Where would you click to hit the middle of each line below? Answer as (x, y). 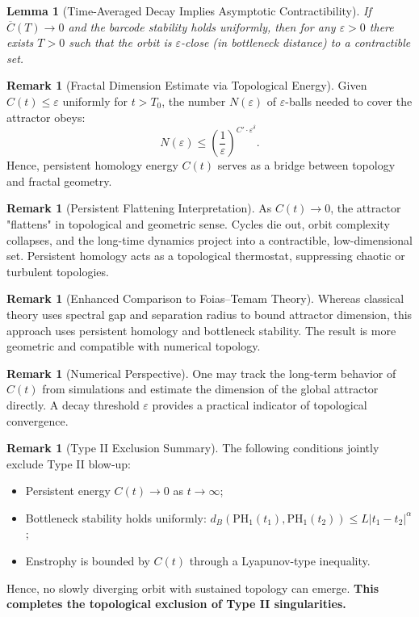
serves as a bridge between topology (306, 165)
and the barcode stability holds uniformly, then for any (202, 26)
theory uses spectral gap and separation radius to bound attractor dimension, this (209, 314)
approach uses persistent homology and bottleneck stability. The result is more (201, 330)
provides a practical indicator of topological (260, 404)
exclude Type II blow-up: (69, 463)
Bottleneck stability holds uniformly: (116, 517)
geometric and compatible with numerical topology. (134, 346)
